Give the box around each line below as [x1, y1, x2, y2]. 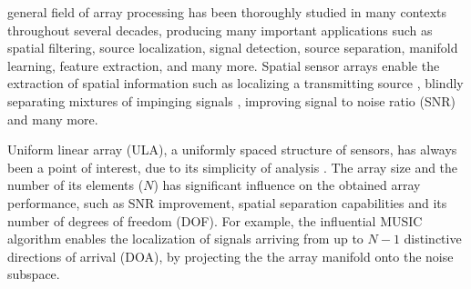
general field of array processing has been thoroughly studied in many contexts [7, 3, 447, 21]
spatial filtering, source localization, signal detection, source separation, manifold [7, 38, 458, 57]
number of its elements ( [7, 175, 144, 194]
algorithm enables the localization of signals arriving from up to [7, 229, 363, 248]
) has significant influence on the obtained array [153, 175, 421, 194]
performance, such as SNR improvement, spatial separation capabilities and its [7, 193, 447, 212]
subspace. [7, 264, 60, 284]
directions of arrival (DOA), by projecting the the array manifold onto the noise [7, 246, 454, 265]
